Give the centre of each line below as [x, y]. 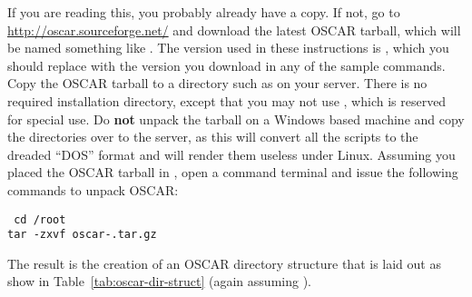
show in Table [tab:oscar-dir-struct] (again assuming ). [159, 281]
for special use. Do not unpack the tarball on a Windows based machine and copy [236, 119]
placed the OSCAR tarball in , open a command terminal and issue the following [233, 172]
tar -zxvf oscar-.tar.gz [82, 235]
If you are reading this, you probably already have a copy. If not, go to [204, 12]
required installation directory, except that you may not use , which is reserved [227, 100]
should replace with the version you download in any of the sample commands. [226, 65]
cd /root [40, 219]
